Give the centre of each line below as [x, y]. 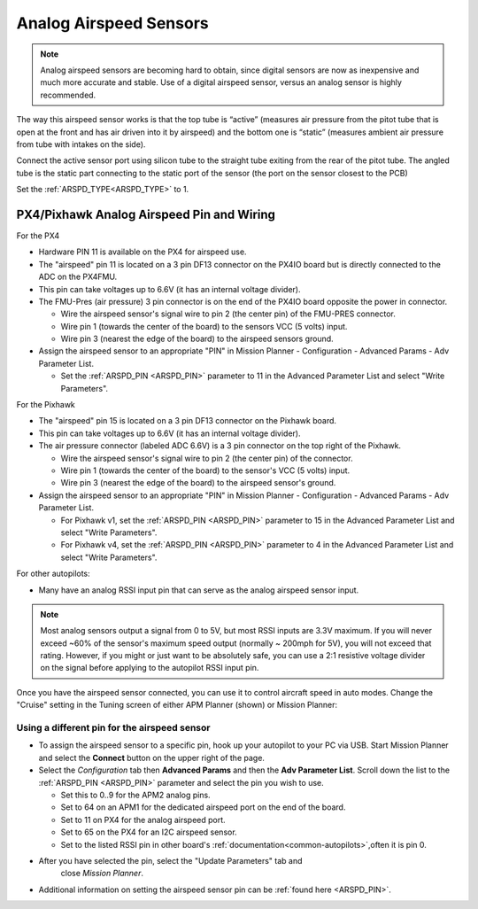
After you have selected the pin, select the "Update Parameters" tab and [170, 860]
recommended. [68, 95]
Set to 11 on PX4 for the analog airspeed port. [143, 820]
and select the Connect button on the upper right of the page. [152, 757]
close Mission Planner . [102, 874]
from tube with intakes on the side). [81, 144]
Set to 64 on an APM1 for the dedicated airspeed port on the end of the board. [203, 807]
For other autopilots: [53, 574]
